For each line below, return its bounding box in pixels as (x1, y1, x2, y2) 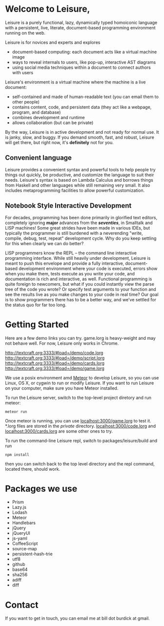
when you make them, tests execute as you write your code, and (5, 271, 135, 276)
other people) (12, 99, 40, 104)
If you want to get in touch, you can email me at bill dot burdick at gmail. (5, 615, 150, 621)
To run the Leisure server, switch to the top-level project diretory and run (5, 395, 152, 400)
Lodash (12, 509, 28, 516)
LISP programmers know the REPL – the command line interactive (5, 250, 137, 256)
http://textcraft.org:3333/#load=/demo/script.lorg (5, 355, 105, 361)
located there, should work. (5, 466, 61, 472)
